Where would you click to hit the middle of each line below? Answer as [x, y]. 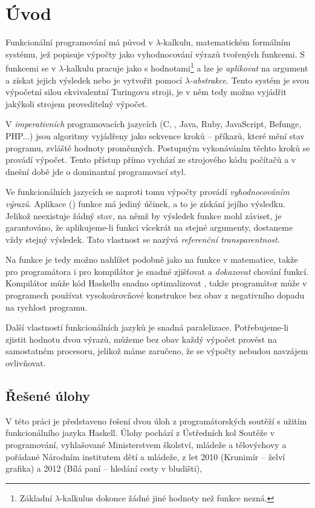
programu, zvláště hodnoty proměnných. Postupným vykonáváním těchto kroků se [158, 147]
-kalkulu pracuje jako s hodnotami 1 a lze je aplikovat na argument [186, 67]
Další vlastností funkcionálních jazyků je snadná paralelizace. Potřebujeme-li [147, 327]
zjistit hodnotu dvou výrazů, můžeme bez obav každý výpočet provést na [141, 339]
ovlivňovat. [26, 363]
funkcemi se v [31, 68]
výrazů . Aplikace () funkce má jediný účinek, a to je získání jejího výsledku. [145, 203]
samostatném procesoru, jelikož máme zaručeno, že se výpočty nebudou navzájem [157, 351]
